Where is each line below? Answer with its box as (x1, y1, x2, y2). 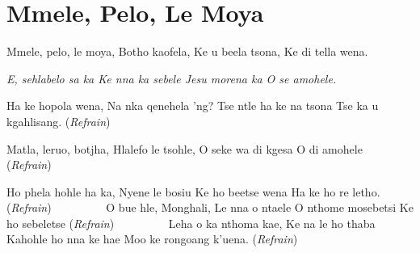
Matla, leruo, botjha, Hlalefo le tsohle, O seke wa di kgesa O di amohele (6, 140, 363, 157)
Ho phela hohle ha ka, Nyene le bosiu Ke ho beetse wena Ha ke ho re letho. (6, 183, 380, 200)
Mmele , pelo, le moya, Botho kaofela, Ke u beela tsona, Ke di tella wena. (6, 43, 368, 60)
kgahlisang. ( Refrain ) (6, 112, 111, 129)
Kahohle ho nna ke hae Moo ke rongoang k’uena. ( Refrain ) (6, 230, 298, 247)
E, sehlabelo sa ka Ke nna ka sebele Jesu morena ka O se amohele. (6, 70, 337, 86)
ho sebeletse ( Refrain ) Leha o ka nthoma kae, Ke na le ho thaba (6, 214, 376, 231)
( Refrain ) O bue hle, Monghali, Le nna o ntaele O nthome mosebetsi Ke (6, 199, 414, 216)
